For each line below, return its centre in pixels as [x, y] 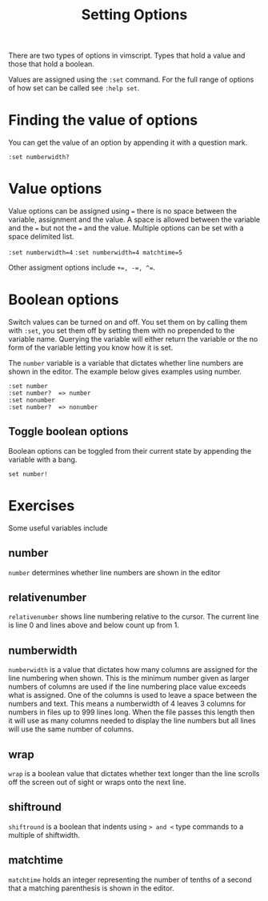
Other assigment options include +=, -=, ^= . [82, 268]
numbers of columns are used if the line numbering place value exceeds [127, 687]
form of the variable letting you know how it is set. [91, 347]
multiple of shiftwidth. [44, 835]
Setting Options [134, 15]
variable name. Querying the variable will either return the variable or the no [133, 339]
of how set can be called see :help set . [74, 88]
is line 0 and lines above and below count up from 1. [94, 625]
